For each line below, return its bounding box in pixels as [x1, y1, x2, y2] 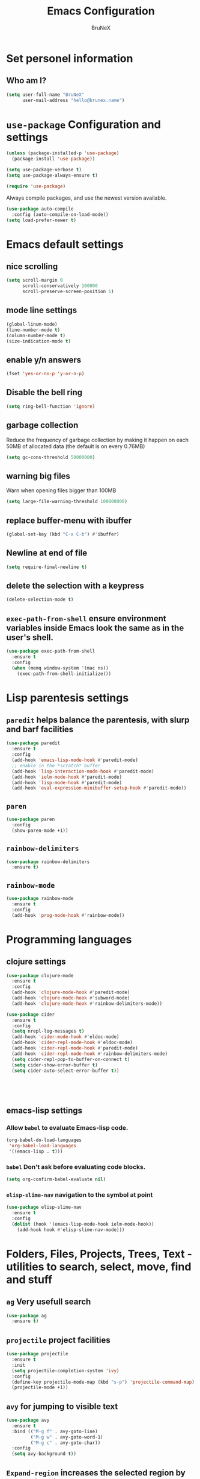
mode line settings [6, 305, 77, 315]
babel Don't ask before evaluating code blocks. [6, 1162, 146, 1171]
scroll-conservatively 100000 [22, 283, 98, 289]
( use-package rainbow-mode [6, 896, 74, 902]
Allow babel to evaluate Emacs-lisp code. [6, 1123, 129, 1132]
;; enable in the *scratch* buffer [11, 762, 101, 768]
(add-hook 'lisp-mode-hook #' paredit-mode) [11, 779, 122, 785]
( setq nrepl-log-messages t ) [11, 1028, 85, 1034]
